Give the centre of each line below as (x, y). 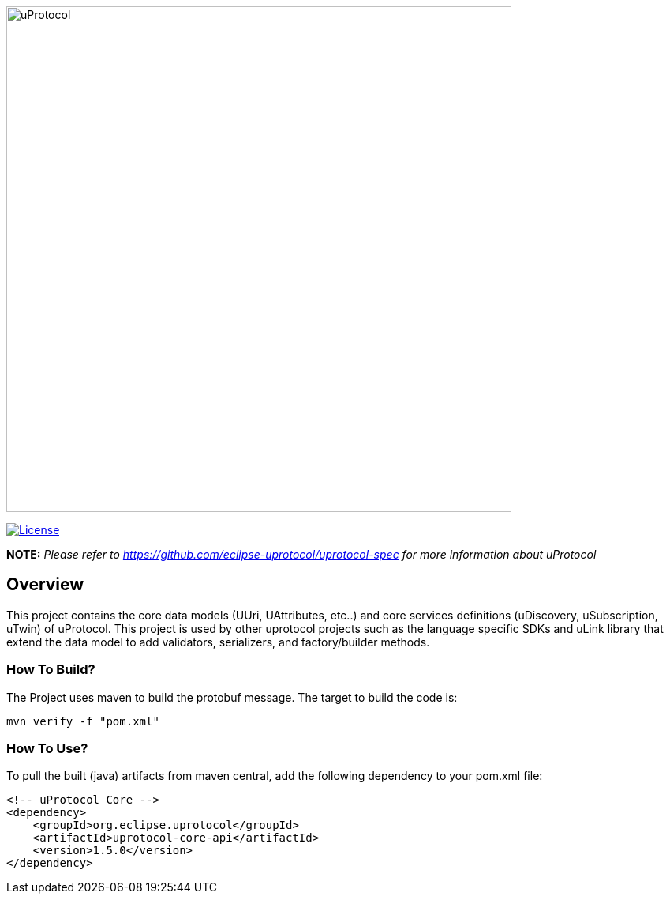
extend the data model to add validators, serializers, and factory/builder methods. (218, 642)
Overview (45, 585)
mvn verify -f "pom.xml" (83, 721)
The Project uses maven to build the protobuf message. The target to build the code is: (232, 697)
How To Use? (47, 748)
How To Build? (51, 670)
